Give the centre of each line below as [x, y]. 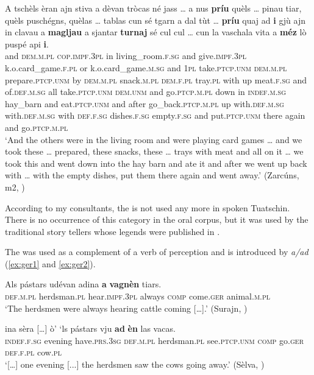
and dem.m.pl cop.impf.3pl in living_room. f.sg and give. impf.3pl [126, 56]
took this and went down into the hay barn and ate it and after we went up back [156, 163]
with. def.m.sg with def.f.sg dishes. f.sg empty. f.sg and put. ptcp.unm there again [155, 115]
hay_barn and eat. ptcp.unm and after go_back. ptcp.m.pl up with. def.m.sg [145, 103]
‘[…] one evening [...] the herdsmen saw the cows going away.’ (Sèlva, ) [135, 364]
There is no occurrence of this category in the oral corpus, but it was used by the [157, 219]
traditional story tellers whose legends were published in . [112, 231]
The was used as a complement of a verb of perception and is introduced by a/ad [157, 252]
